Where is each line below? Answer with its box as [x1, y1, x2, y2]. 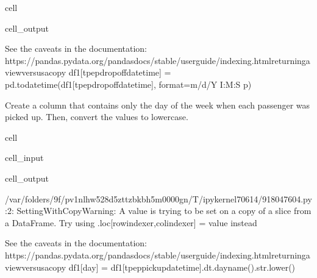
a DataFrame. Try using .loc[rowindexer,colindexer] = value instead [5, 216, 257, 229]
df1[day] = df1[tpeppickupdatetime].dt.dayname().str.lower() [68, 260, 296, 273]
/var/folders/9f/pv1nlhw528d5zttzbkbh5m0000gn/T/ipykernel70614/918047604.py [5, 192, 312, 205]
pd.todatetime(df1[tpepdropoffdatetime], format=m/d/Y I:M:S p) [5, 77, 252, 90]
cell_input [5, 151, 44, 164]
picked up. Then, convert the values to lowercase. [5, 110, 188, 123]
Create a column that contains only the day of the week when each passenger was [5, 98, 310, 111]
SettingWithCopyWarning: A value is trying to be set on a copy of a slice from [16, 204, 312, 217]
